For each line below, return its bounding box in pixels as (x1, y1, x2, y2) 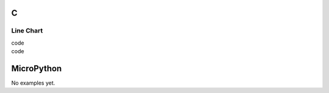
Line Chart (11, 27, 43, 35)
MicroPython (11, 63, 62, 74)
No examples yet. (11, 79, 55, 87)
